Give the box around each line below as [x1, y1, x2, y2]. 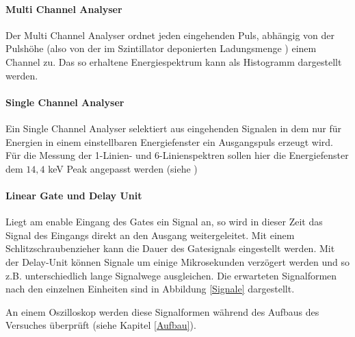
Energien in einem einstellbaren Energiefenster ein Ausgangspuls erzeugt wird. [5, 134, 333, 149]
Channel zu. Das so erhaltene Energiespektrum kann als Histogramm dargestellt [5, 54, 342, 68]
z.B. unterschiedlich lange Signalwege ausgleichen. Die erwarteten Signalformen [5, 268, 337, 282]
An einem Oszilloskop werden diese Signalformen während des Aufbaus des [5, 304, 319, 319]
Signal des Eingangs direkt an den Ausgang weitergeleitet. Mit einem [5, 227, 295, 242]
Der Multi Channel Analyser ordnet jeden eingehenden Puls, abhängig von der [5, 27, 335, 42]
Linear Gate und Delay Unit [5, 188, 142, 202]
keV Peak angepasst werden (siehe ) [48, 161, 198, 175]
